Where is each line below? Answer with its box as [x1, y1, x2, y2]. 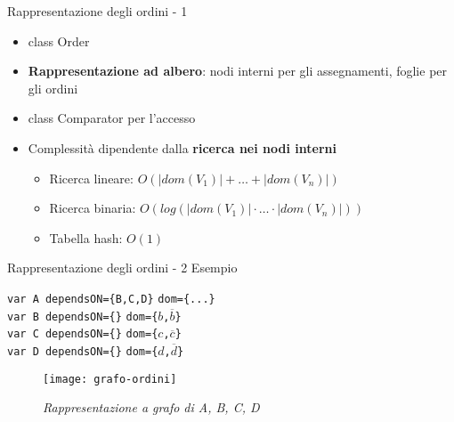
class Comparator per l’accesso [28, 109, 196, 127]
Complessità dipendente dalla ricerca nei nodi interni [28, 138, 336, 157]
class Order [28, 31, 90, 50]
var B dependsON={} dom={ [7, 310, 158, 323]
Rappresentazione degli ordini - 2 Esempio [7, 258, 238, 277]
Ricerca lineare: [49, 168, 134, 187]
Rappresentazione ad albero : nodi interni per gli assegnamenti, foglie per [28, 61, 448, 80]
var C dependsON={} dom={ [7, 328, 158, 341]
